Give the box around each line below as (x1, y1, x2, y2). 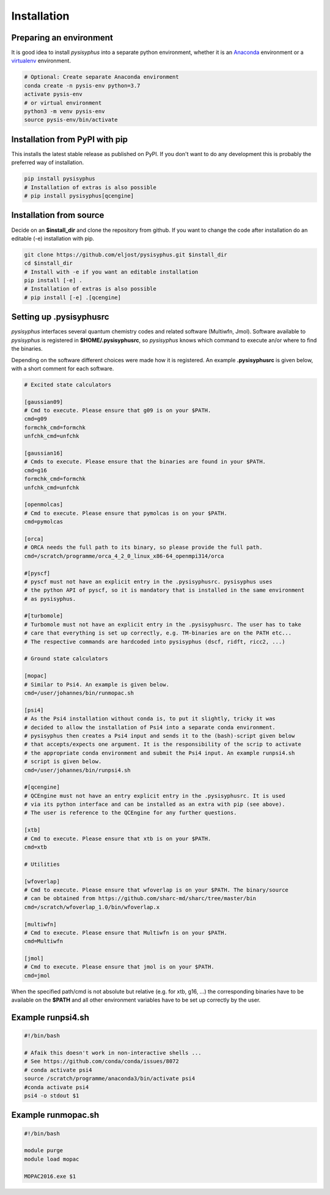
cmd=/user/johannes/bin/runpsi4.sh (24, 767, 131, 773)
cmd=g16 (24, 467, 47, 474)
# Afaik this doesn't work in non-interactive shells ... (24, 1049, 202, 1057)
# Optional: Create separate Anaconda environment (24, 73, 180, 81)
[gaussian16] (24, 450, 64, 457)
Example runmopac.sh (11, 1110, 100, 1120)
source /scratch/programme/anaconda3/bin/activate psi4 (24, 1075, 196, 1082)
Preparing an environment (11, 32, 113, 43)
